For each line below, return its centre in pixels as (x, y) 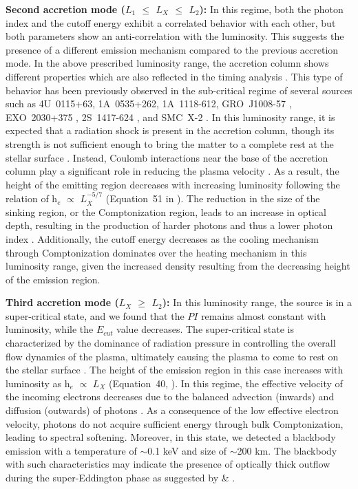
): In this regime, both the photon (271, 9)
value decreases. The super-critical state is (206, 329)
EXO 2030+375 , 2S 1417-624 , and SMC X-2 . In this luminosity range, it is (170, 117)
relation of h (32, 198)
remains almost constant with (264, 315)
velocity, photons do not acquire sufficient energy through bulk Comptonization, (175, 423)
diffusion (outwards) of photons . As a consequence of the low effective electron (172, 410)
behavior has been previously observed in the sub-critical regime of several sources (179, 90)
